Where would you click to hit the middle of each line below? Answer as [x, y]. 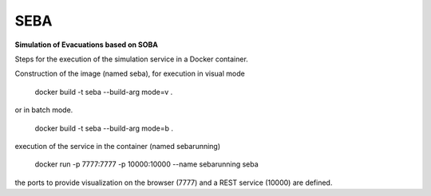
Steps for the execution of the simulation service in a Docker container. [132, 59]
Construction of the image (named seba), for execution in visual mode [130, 74]
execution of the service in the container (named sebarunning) [118, 146]
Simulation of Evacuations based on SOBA [87, 45]
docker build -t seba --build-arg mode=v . [104, 92]
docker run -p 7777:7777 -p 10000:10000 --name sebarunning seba [146, 164]
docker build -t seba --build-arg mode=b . [104, 128]
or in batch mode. [44, 110]
